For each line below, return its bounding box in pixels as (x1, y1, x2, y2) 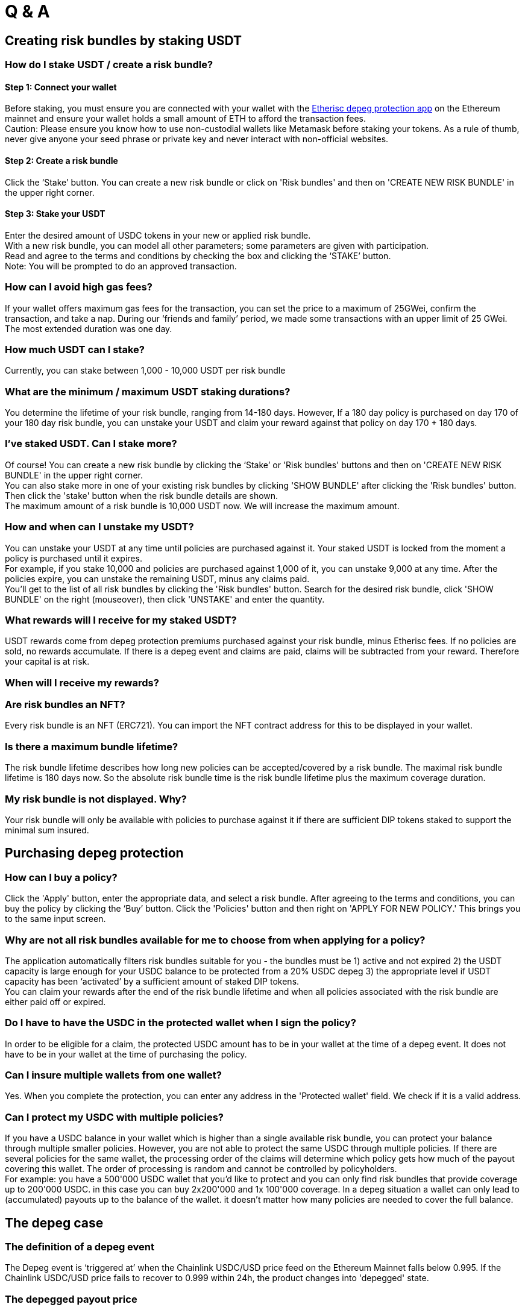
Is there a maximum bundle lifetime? (5, 740, 178, 753)
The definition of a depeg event (5, 1241, 154, 1253)
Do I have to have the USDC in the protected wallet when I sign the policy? (5, 1017, 356, 1029)
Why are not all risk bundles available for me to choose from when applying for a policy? (5, 933, 426, 946)
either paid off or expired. (5, 996, 106, 1007)
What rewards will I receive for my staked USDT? (5, 613, 237, 626)
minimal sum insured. (5, 824, 89, 835)
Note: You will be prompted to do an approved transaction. (5, 260, 237, 271)
